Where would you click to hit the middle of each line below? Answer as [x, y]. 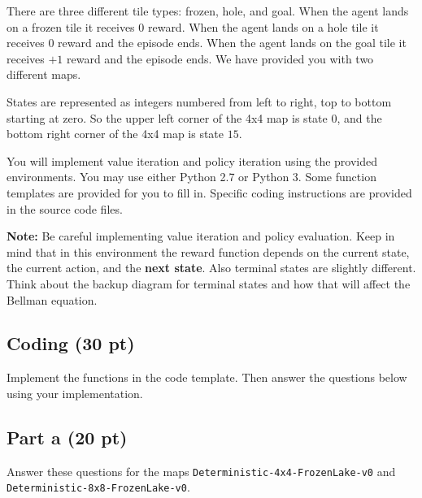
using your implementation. [75, 393]
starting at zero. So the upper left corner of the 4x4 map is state [167, 117]
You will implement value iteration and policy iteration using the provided [192, 160]
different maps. [44, 74]
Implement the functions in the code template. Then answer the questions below [207, 377]
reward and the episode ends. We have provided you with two [220, 58]
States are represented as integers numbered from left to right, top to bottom [199, 101]
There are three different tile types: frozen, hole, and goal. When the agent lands [208, 11]
